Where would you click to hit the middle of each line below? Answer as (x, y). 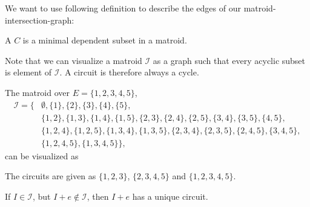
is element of (28, 72)
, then (98, 196)
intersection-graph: (40, 20)
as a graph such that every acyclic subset (229, 60)
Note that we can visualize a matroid (74, 60)
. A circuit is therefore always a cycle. (129, 72)
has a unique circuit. (170, 196)
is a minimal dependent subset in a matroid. (105, 40)
